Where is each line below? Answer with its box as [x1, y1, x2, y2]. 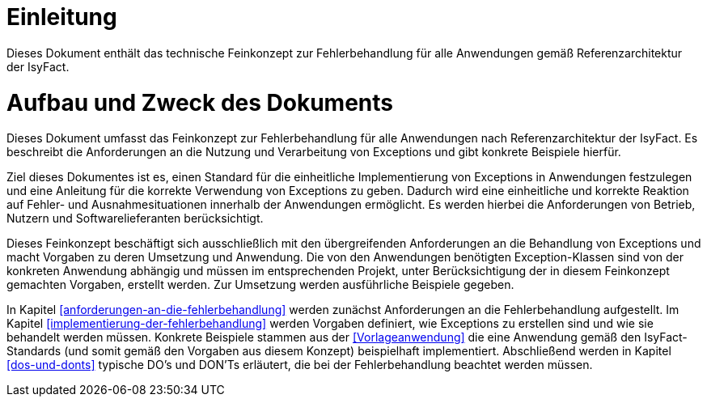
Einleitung [6, 3, 117, 31]
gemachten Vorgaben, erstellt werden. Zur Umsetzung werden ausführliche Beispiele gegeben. [6, 278, 514, 292]
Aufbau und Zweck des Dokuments [6, 88, 394, 117]
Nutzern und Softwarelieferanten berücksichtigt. [6, 211, 264, 226]
